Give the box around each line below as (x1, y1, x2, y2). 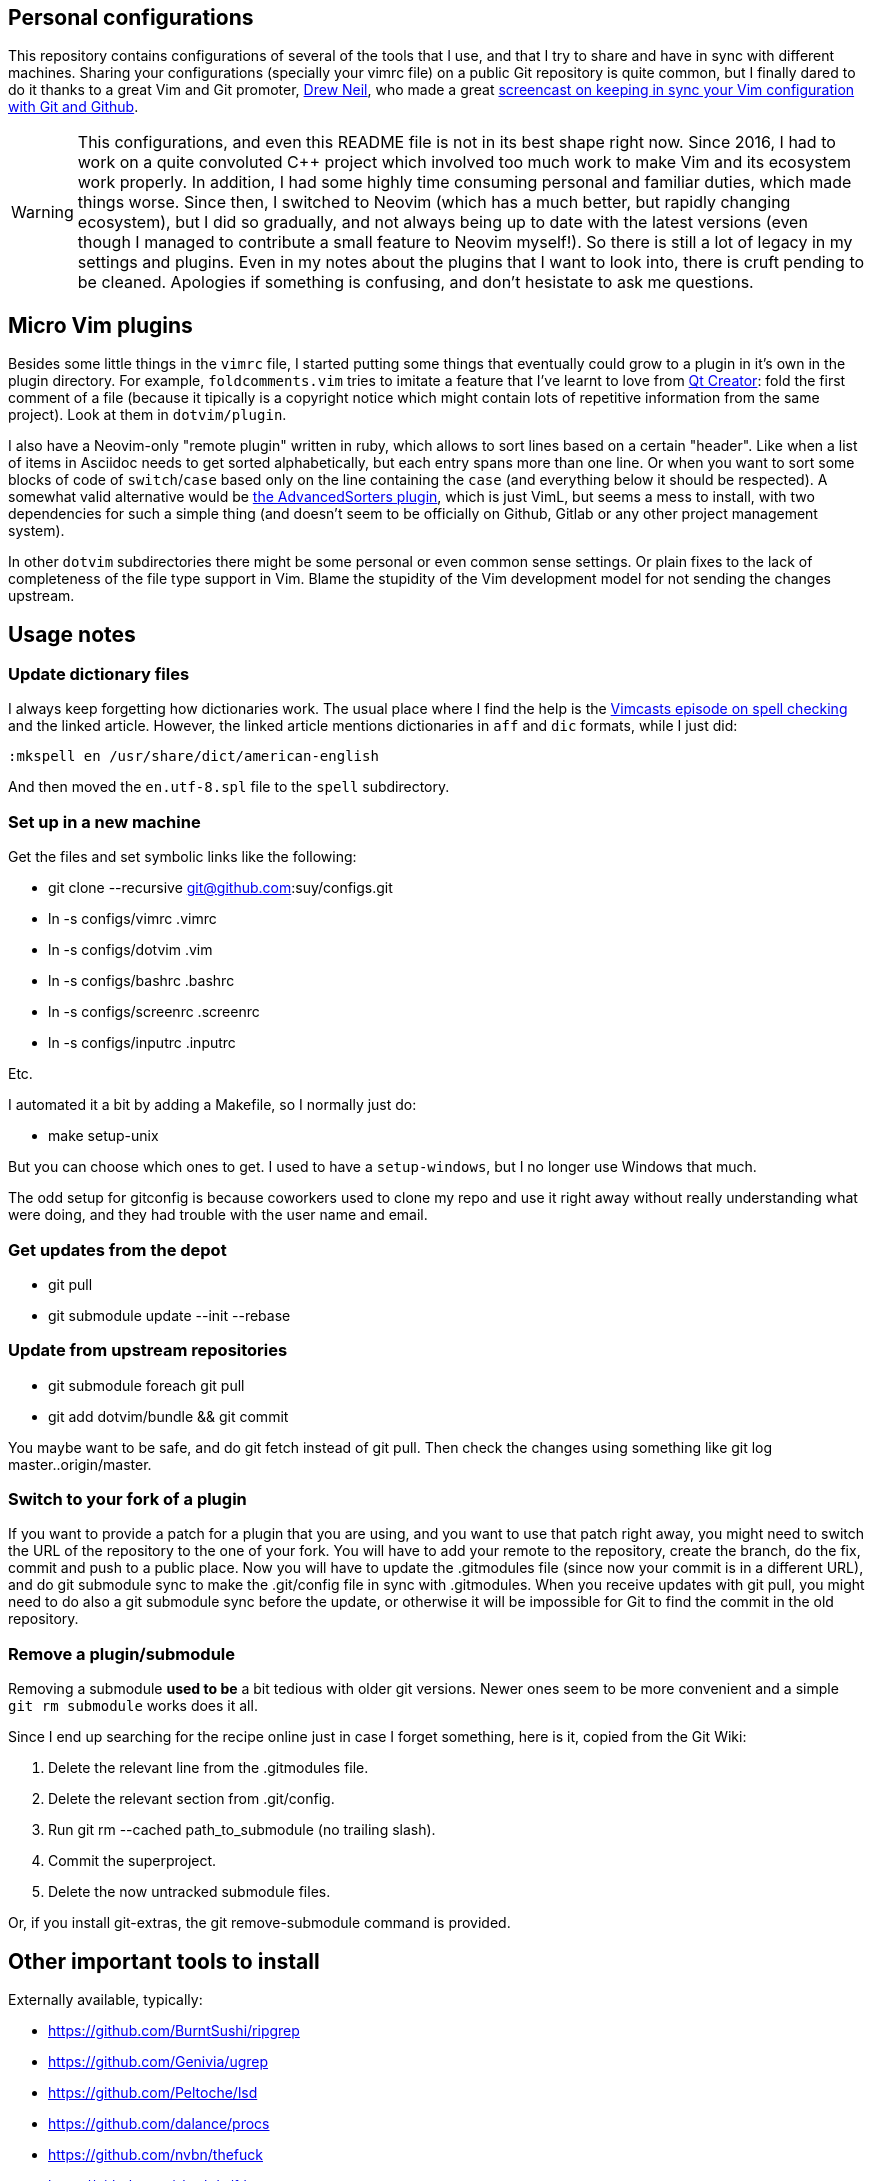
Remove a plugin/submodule (8, 1643, 235, 1664)
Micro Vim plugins (8, 312, 193, 338)
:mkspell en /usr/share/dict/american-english (8, 748, 379, 765)
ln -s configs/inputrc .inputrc (48, 1034, 236, 1052)
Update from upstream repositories (8, 1340, 288, 1361)
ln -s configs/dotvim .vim (48, 941, 213, 959)
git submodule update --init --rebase (48, 1306, 291, 1324)
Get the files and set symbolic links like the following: (8, 848, 357, 866)
